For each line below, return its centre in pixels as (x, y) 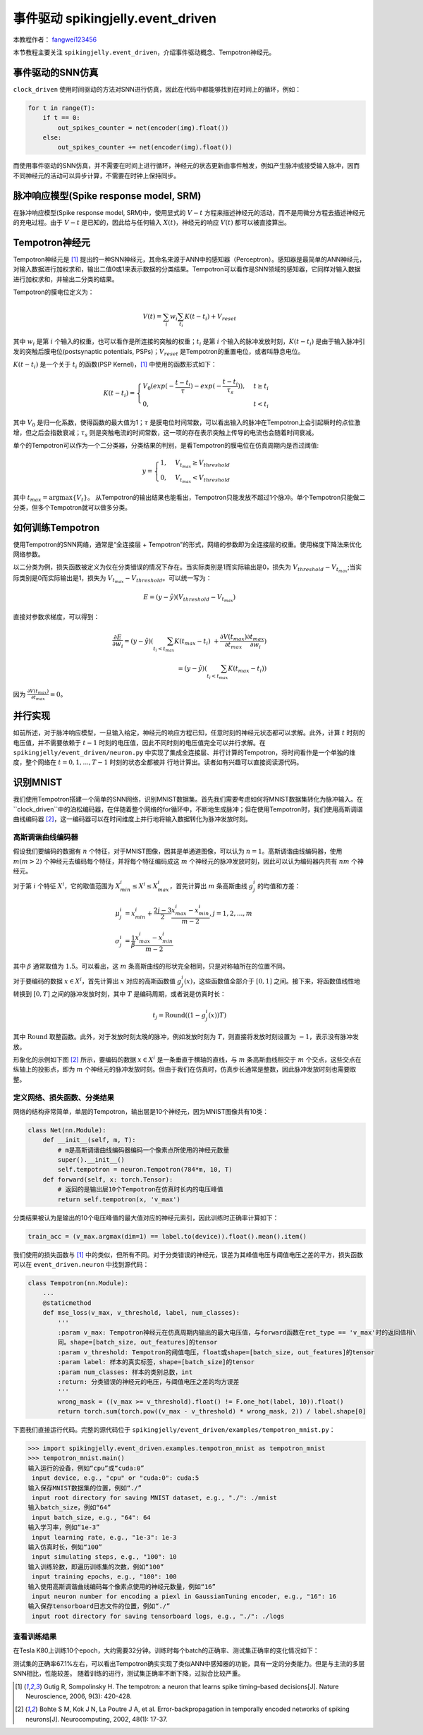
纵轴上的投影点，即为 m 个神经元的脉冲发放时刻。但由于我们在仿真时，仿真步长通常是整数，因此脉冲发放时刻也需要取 (184, 1069)
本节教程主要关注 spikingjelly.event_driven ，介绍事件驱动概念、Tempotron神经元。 (144, 52)
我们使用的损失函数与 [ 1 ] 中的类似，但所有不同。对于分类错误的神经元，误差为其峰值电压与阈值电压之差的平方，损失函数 (188, 1254)
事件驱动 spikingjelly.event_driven (115, 18)
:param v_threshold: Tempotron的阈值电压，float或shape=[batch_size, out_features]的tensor (216, 1352)
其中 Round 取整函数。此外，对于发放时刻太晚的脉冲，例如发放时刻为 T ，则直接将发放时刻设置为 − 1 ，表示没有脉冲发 (186, 1037)
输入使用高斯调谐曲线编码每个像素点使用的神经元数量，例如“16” (122, 1587)
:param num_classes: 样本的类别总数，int (125, 1372)
